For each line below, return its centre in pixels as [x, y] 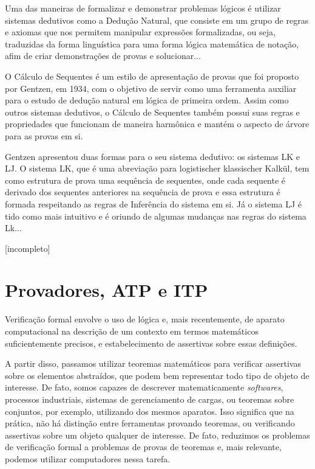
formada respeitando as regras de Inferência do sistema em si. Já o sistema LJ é [153, 203]
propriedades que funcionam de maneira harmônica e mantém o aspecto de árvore [157, 124]
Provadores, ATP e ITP [107, 290]
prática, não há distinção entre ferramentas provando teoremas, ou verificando [150, 423]
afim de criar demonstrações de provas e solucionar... [103, 56]
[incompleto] [28, 248]
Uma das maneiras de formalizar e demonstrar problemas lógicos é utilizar [143, 8]
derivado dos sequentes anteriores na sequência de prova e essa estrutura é [143, 192]
